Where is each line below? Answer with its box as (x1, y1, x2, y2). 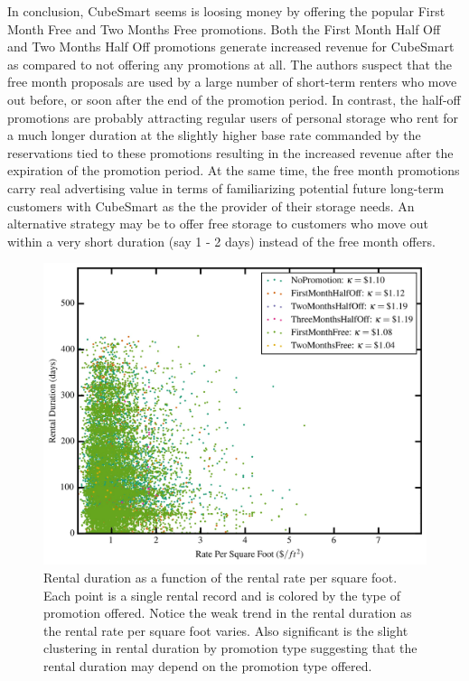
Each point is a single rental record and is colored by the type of (43, 585, 400, 604)
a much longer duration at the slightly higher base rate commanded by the (7, 126, 421, 145)
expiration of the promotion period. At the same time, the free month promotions (7, 161, 460, 180)
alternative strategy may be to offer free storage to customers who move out (7, 214, 428, 233)
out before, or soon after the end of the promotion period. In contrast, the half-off (7, 89, 461, 108)
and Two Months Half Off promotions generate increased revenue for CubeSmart (7, 37, 455, 56)
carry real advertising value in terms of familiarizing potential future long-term (7, 178, 445, 197)
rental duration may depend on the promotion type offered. (43, 657, 372, 676)
